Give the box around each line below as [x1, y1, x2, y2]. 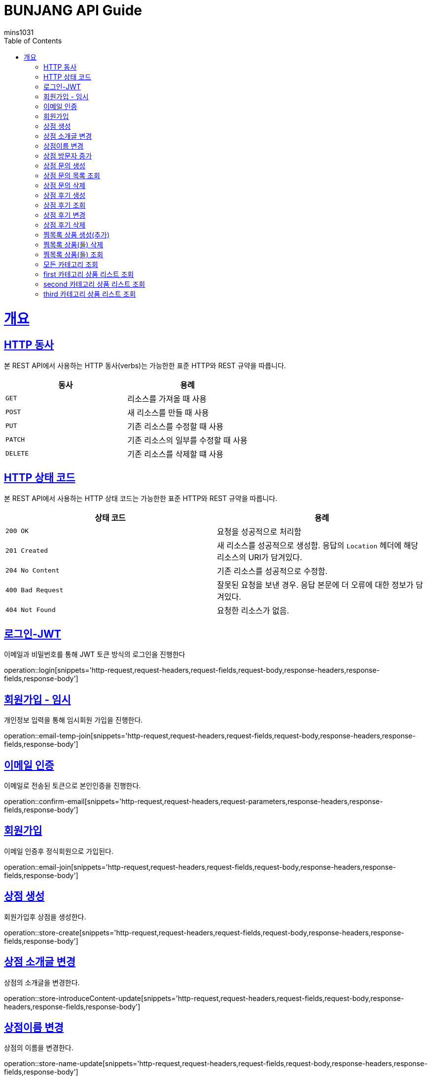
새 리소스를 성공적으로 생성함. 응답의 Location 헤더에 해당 [217, 540, 418, 550]
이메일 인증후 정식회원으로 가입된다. [4, 846, 113, 855]
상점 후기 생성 [43, 191, 86, 199]
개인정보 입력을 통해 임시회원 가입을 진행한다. [4, 716, 143, 725]
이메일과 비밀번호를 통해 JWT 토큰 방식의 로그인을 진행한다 [4, 650, 185, 659]
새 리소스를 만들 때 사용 [127, 407, 209, 418]
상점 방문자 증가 [43, 151, 92, 160]
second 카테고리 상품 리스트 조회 [43, 279, 145, 288]
